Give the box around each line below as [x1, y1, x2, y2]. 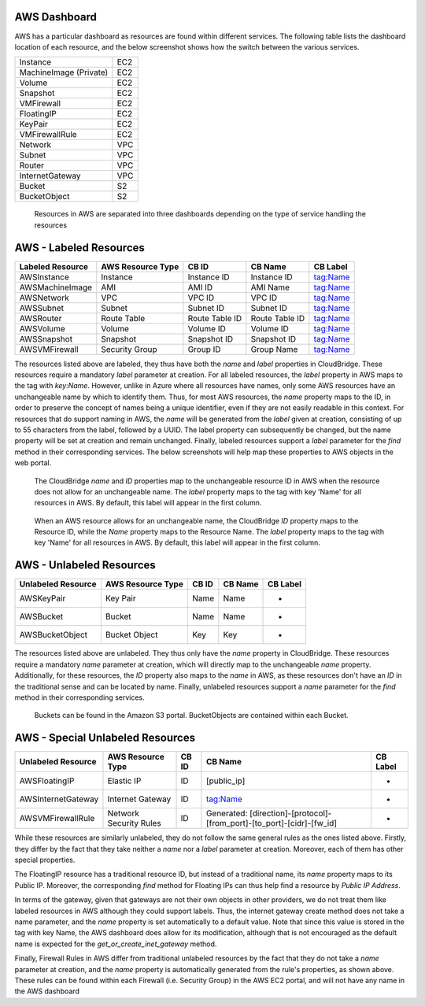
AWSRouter [19, 313, 62, 324]
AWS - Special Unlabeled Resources [14, 731, 196, 745]
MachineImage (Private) [19, 67, 109, 78]
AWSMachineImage [19, 282, 93, 293]
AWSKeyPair [19, 593, 66, 604]
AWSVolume [19, 323, 66, 334]
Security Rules [107, 818, 161, 829]
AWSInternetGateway [19, 793, 99, 804]
